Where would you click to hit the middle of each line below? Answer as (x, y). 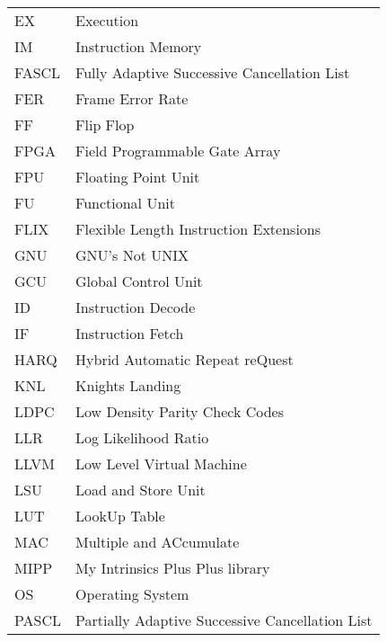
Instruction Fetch (130, 333)
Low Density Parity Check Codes (180, 411)
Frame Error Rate (132, 98)
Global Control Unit (139, 281)
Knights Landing (128, 385)
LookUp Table (120, 516)
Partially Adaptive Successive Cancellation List (224, 620)
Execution (107, 20)
